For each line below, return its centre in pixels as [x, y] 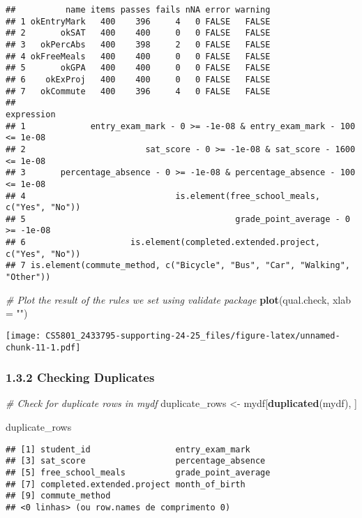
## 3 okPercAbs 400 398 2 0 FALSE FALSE [138, 44]
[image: [23, 335]
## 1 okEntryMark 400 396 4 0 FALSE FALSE [138, 21]
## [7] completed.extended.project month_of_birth [126, 484]
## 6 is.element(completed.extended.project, [163, 243]
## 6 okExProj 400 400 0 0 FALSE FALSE [138, 79]
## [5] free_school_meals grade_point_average [138, 472]
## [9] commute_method [58, 496]
